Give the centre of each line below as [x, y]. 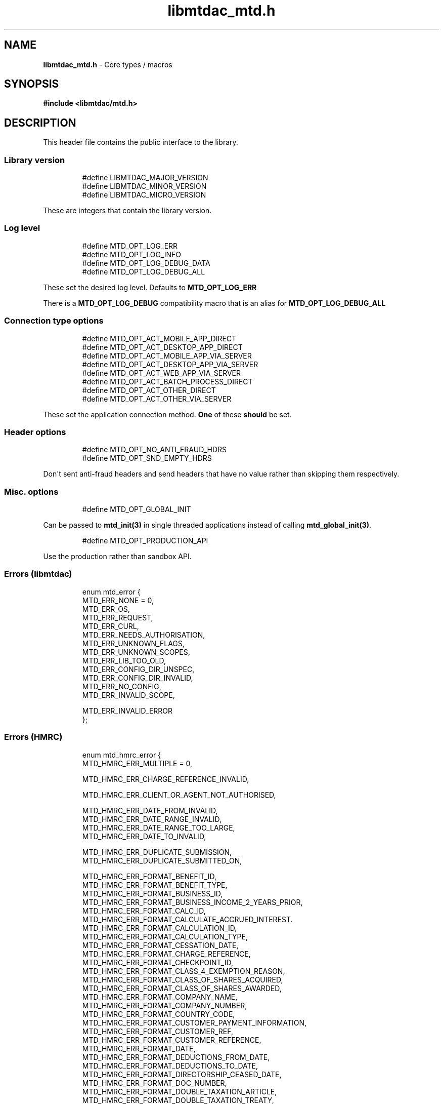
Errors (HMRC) [33, 737]
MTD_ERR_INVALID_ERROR [127, 711]
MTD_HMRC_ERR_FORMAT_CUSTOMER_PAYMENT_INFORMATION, [194, 1022]
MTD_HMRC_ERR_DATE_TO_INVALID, [144, 836]
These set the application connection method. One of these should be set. [167, 414]
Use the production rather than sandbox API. [117, 557]
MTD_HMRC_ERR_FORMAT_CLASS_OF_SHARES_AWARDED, [182, 988]
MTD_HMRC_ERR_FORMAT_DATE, [139, 1048]
